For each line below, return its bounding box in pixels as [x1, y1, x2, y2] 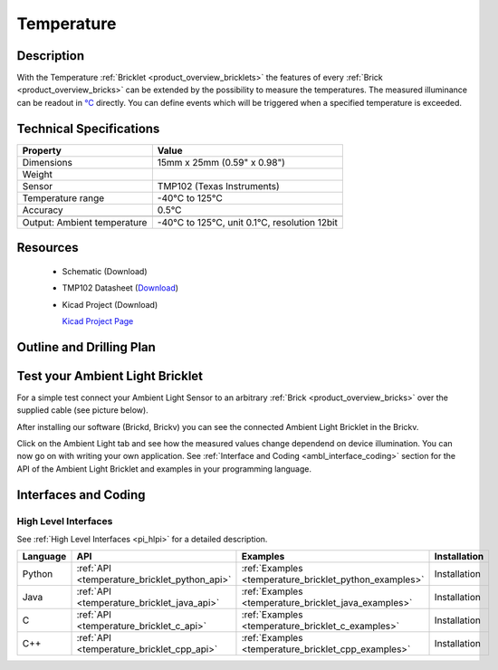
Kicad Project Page [62, 315, 134, 326]
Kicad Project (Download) [62, 299, 158, 310]
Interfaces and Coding [16, 487, 146, 502]
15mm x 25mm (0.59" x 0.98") [157, 156, 285, 168]
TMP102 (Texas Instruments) [157, 179, 280, 192]
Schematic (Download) [62, 265, 148, 276]
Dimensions [22, 156, 72, 168]
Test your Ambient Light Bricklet [16, 368, 204, 384]
